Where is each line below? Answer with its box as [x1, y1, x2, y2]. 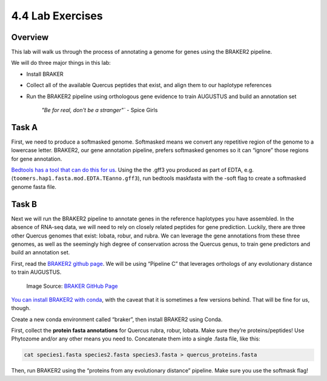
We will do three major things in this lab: [11, 59, 111, 67]
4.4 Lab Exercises [11, 9, 103, 22]
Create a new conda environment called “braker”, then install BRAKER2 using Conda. [11, 316, 223, 323]
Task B [11, 199, 38, 209]
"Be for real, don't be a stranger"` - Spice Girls [41, 107, 158, 114]
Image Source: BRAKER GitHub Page [26, 282, 118, 290]
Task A [11, 122, 38, 133]
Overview [11, 32, 49, 42]
